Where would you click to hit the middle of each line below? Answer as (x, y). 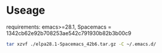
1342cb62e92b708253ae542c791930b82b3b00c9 (69, 33)
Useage (26, 10)
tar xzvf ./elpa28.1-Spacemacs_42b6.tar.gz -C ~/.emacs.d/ (81, 44)
